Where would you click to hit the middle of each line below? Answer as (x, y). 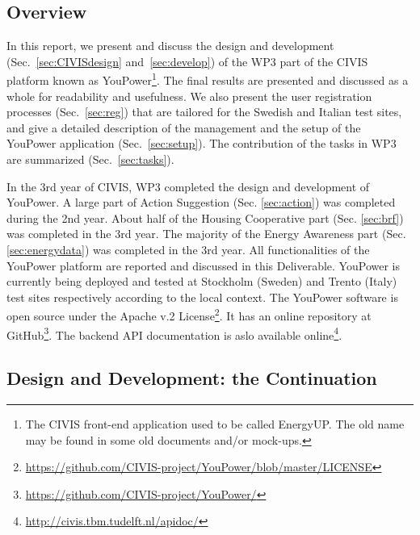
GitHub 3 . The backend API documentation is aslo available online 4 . (174, 333)
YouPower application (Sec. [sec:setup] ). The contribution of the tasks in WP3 (202, 143)
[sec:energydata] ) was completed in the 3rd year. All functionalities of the (188, 249)
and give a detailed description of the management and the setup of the (184, 127)
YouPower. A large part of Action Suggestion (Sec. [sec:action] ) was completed (201, 202)
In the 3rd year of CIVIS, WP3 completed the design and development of (188, 186)
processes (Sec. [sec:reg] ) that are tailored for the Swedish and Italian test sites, (204, 112)
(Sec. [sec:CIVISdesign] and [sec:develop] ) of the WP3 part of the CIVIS (187, 61)
